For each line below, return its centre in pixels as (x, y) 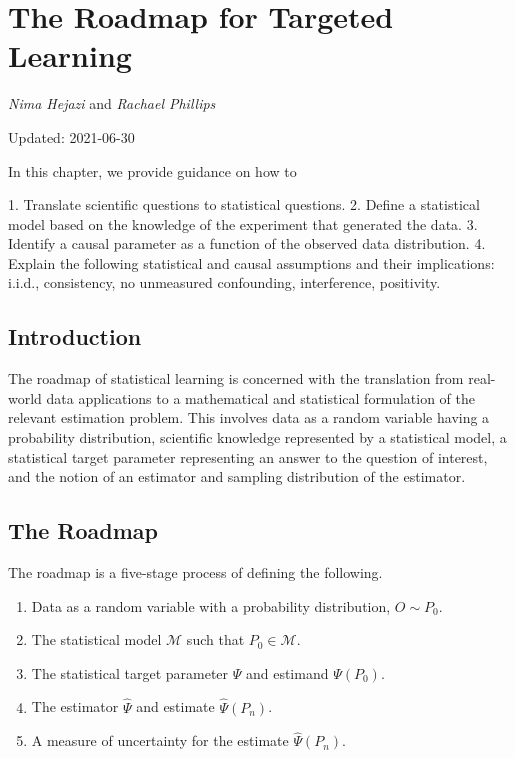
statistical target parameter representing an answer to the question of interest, (248, 456)
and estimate (175, 706)
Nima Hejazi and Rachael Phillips (112, 103)
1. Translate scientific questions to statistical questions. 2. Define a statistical (244, 204)
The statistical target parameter (130, 672)
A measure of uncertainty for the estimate (160, 740)
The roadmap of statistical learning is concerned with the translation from (236, 378)
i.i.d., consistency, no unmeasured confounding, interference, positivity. (224, 282)
